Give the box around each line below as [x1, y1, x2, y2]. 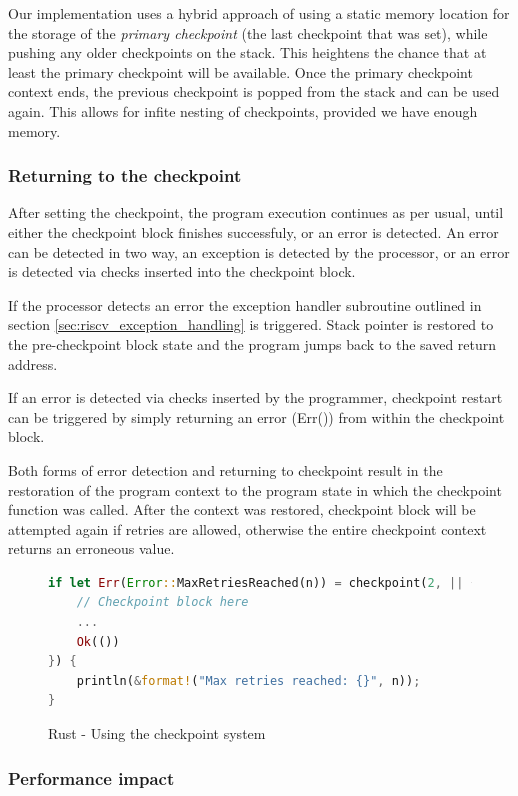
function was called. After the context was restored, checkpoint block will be [8, 499, 476, 520]
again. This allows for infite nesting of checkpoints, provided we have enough [8, 100, 478, 121]
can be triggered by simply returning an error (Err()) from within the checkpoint [8, 406, 505, 427]
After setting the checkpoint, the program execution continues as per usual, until [8, 202, 504, 223]
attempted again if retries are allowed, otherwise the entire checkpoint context [8, 518, 487, 539]
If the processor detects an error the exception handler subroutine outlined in [8, 294, 482, 315]
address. [8, 353, 58, 374]
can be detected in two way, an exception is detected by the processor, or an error [8, 241, 510, 262]
